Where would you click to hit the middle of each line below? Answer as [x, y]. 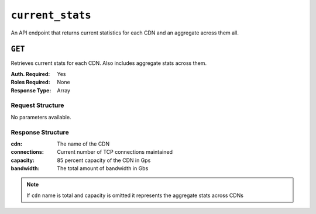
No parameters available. [41, 117]
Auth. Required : [30, 74]
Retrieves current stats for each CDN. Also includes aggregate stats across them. [109, 63]
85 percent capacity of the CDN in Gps [104, 160]
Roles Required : [30, 82]
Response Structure [40, 132]
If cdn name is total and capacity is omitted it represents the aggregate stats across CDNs [135, 195]
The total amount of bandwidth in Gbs [103, 168]
